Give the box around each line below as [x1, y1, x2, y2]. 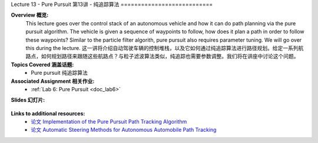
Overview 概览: [11, 12, 49, 19]
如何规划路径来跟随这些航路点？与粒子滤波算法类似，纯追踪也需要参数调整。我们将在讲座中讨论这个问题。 [41, 53, 299, 60]
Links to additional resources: [11, 109, 85, 117]
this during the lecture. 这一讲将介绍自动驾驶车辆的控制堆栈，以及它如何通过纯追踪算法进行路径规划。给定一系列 [25, 44, 299, 51]
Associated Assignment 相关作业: [11, 77, 95, 85]
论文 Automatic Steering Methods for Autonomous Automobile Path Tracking [31, 127, 217, 134]
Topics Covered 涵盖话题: [11, 61, 74, 68]
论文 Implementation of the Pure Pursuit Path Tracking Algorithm [31, 118, 187, 125]
